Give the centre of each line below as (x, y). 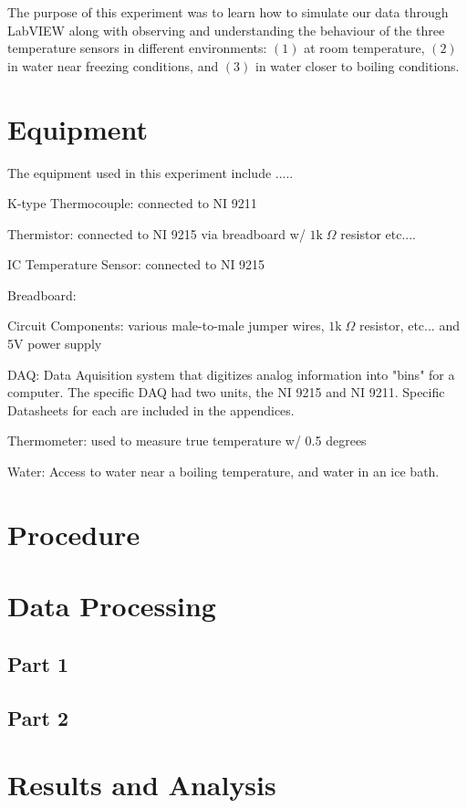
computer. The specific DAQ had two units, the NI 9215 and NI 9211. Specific (226, 392)
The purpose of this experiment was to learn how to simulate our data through (228, 12)
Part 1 (38, 663)
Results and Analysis (142, 785)
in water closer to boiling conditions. (358, 65)
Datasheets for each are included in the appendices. (151, 409)
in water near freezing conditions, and (113, 65)
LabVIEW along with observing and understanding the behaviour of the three (226, 30)
